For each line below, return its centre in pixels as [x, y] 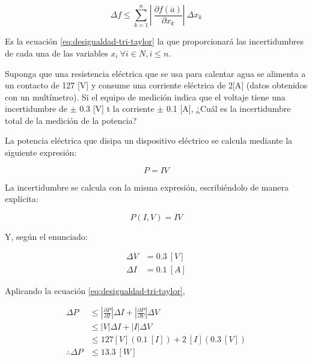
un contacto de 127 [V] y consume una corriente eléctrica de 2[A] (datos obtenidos [156, 85]
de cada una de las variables [57, 53]
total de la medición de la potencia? [71, 120]
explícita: [22, 199]
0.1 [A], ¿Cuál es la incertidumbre [228, 109]
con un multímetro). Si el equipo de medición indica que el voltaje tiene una [145, 97]
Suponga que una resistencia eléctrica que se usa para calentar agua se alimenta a [155, 73]
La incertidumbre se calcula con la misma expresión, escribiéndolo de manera [147, 187]
